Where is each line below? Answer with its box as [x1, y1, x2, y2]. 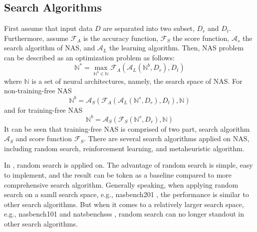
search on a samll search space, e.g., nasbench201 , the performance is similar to [4, 189, 249, 200]
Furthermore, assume [4, 32, 68, 43]
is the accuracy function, [83, 32, 159, 43]
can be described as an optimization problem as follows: [4, 52, 175, 62]
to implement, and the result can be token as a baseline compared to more [4, 170, 232, 180]
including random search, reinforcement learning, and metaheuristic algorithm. [4, 143, 245, 153]
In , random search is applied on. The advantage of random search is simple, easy [4, 160, 253, 170]
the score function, [172, 32, 230, 43]
